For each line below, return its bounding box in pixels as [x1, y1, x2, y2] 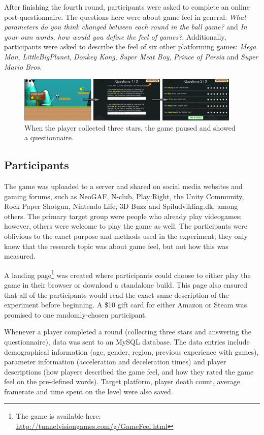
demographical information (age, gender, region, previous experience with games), [4, 346, 259, 357]
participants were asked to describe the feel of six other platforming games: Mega [4, 41, 256, 52]
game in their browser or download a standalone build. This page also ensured [4, 279, 247, 290]
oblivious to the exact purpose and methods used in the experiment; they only [4, 230, 248, 241]
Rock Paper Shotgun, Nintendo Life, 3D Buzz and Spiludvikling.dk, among [4, 201, 238, 211]
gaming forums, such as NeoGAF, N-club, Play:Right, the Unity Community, [4, 191, 244, 201]
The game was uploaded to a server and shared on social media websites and [4, 180, 243, 191]
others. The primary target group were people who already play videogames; [4, 210, 242, 221]
